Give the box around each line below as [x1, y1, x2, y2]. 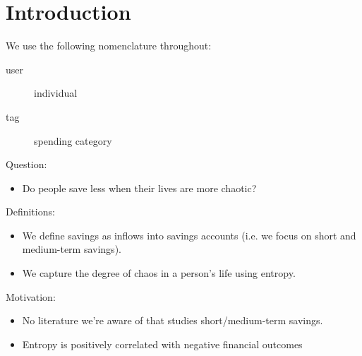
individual [34, 85, 78, 100]
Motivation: [6, 289, 56, 304]
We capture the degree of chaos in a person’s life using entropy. [22, 266, 296, 280]
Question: [6, 157, 47, 172]
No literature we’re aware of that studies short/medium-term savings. [22, 313, 323, 328]
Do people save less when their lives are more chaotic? [22, 180, 257, 195]
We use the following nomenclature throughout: [6, 38, 212, 53]
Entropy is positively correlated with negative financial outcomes [22, 336, 303, 351]
